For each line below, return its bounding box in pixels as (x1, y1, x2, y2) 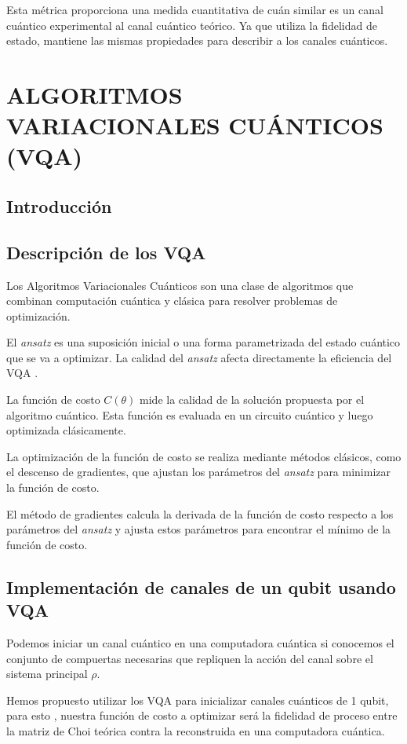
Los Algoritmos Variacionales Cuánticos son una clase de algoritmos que (6, 277, 354, 293)
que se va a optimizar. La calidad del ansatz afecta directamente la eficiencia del (6, 349, 392, 365)
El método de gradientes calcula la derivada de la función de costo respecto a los (6, 505, 394, 522)
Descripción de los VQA (6, 240, 206, 264)
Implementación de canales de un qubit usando (6, 574, 396, 599)
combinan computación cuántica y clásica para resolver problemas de (6, 292, 338, 309)
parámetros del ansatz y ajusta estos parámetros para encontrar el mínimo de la (6, 521, 391, 537)
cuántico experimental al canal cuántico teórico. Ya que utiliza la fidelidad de (6, 16, 377, 33)
